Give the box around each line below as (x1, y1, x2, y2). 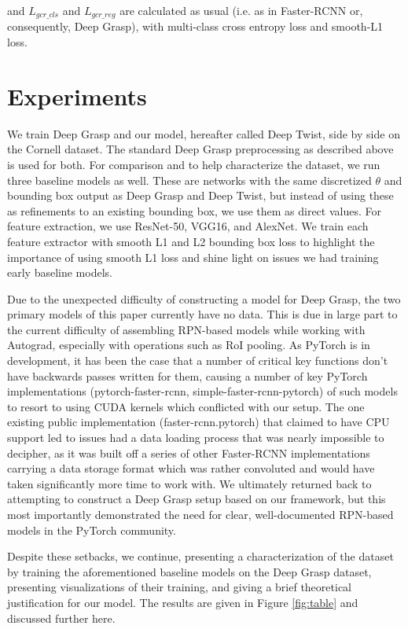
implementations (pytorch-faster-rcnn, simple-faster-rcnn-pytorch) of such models (7, 383, 398, 399)
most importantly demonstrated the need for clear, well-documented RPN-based (7, 506, 394, 523)
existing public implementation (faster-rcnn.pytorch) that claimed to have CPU (7, 414, 390, 430)
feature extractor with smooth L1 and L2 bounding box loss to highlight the (7, 233, 375, 249)
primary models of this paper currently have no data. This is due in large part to (7, 306, 398, 322)
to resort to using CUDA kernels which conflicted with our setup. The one (7, 398, 365, 414)
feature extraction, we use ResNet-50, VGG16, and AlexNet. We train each (7, 218, 369, 234)
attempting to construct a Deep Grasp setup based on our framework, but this (7, 491, 386, 507)
